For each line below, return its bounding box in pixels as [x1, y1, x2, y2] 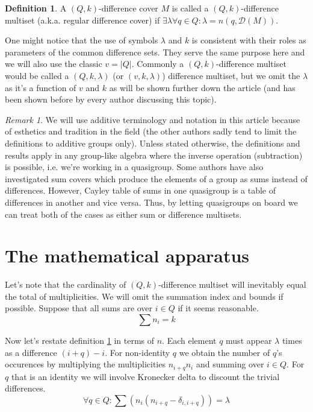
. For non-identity [105, 346, 170, 358]
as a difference [5, 346, 57, 358]
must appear [226, 334, 272, 346]
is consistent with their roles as [191, 34, 306, 46]
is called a [172, 2, 209, 14]
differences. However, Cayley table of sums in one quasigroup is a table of [5, 184, 276, 197]
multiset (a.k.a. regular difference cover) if [5, 13, 160, 26]
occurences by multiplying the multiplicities [5, 358, 166, 370]
